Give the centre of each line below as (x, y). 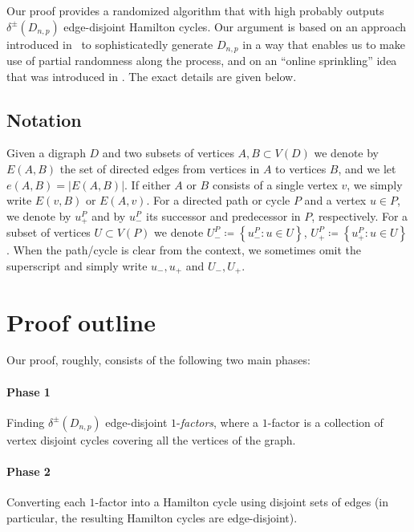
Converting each (46, 502)
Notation (44, 119)
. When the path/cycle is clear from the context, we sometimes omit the (184, 250)
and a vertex (335, 200)
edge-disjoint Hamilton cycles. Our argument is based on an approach (235, 26)
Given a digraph (46, 153)
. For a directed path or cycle (218, 200)
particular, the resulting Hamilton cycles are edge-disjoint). (152, 517)
